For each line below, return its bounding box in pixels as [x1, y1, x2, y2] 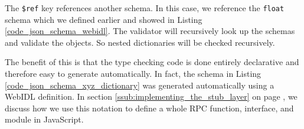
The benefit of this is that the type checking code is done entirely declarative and [5, 56, 299, 68]
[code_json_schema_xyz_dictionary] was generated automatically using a [5, 79, 274, 91]
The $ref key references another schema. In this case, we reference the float [5, 2, 285, 13]
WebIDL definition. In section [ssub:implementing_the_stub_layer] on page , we [5, 90, 298, 103]
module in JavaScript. [5, 113, 84, 125]
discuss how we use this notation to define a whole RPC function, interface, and [5, 101, 294, 114]
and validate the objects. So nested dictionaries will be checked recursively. [5, 36, 275, 48]
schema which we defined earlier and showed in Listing [5, 13, 202, 25]
